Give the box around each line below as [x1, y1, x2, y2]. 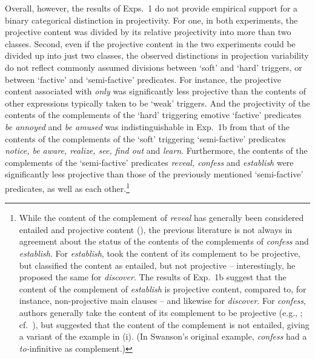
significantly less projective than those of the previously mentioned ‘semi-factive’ [5, 168, 303, 180]
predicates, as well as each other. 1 [5, 180, 130, 194]
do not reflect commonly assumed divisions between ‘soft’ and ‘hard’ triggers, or [5, 61, 302, 73]
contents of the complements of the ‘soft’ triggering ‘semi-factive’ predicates [5, 132, 286, 145]
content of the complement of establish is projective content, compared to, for [19, 282, 307, 295]
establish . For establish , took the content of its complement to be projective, [19, 246, 300, 259]
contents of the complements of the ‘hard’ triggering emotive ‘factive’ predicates [5, 108, 302, 121]
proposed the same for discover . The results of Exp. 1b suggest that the [19, 271, 287, 283]
